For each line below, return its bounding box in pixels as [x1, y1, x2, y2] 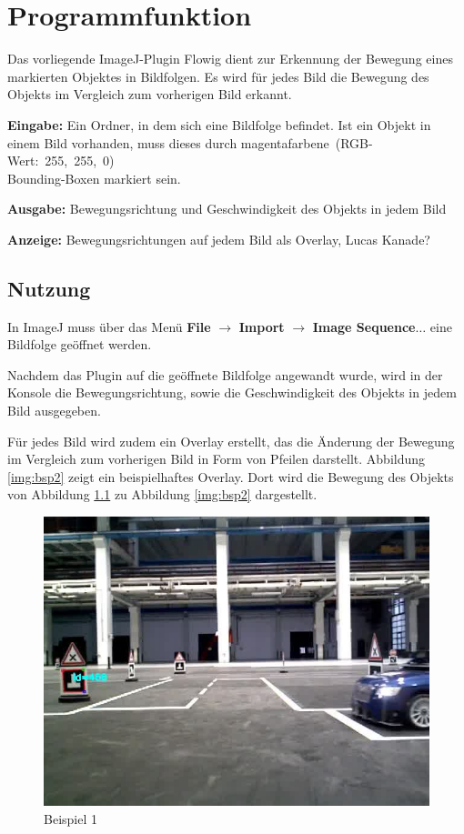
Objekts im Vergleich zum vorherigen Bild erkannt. [7, 85, 292, 104]
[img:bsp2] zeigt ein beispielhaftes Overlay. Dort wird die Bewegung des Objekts [7, 467, 454, 486]
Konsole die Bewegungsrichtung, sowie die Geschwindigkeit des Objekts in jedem [7, 383, 457, 402]
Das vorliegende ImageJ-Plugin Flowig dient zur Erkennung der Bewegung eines [7, 49, 453, 68]
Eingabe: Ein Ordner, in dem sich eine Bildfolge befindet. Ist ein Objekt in [7, 115, 431, 134]
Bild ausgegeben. [7, 401, 101, 420]
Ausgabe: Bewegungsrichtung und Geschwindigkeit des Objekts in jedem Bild [7, 199, 447, 218]
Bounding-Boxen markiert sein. [7, 168, 181, 187]
